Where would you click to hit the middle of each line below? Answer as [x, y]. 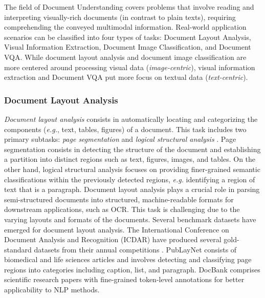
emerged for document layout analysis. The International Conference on [117, 229]
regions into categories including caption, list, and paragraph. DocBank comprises [132, 269]
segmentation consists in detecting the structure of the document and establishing [132, 149]
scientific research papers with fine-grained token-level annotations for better [124, 279]
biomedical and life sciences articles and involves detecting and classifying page [128, 259]
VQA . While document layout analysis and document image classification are [125, 57]
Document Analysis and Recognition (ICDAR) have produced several [113, 239]
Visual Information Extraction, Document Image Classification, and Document [128, 47]
